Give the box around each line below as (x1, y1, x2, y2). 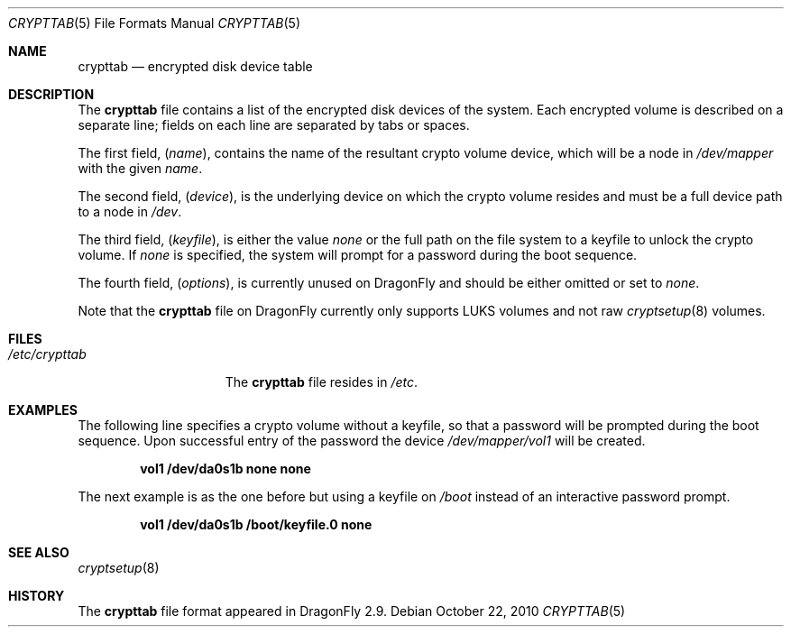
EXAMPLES (8, 402, 78, 418)
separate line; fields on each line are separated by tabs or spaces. (78, 117, 470, 133)
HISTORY (8, 588, 65, 603)
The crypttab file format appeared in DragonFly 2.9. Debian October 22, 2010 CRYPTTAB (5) (78, 603, 626, 619)
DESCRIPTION (8, 87, 95, 102)
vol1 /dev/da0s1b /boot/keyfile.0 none (140, 517, 373, 532)
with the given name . (78, 161, 203, 176)
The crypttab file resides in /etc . (225, 374, 418, 390)
